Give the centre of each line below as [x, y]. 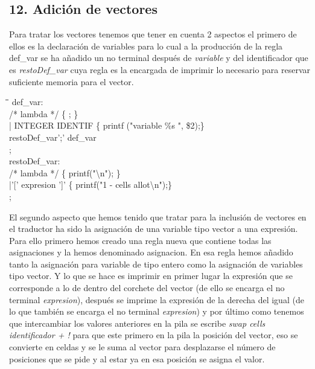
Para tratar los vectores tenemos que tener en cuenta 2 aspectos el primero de [153, 34]
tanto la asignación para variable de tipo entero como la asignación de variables [156, 264]
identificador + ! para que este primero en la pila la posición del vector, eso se [154, 335]
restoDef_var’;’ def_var [53, 137]
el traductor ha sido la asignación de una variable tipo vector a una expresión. [154, 229]
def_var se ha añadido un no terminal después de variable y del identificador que [159, 58]
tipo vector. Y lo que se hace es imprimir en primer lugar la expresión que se [151, 276]
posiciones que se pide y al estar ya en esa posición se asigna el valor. [137, 358]
